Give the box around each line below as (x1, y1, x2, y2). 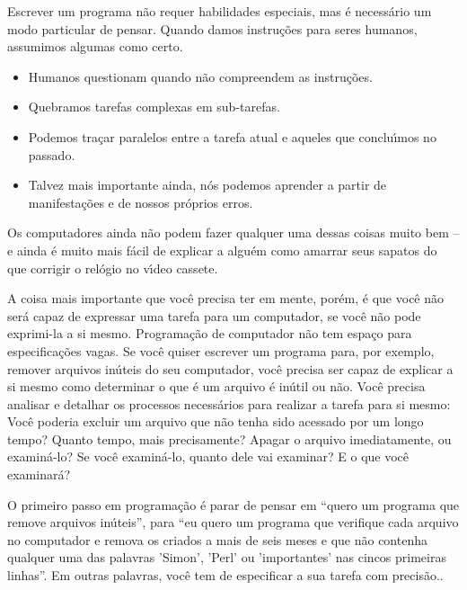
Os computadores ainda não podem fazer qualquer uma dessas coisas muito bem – (7, 223, 460, 242)
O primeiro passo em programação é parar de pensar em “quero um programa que (7, 495, 460, 514)
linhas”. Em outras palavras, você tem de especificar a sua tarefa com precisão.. (7, 566, 444, 585)
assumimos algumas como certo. (7, 37, 183, 56)
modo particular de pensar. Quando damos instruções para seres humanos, (7, 19, 418, 38)
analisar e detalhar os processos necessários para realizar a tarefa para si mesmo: (7, 394, 451, 413)
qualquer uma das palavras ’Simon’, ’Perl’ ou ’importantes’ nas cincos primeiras (7, 548, 446, 567)
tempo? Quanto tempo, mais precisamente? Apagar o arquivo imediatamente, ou (7, 429, 452, 448)
